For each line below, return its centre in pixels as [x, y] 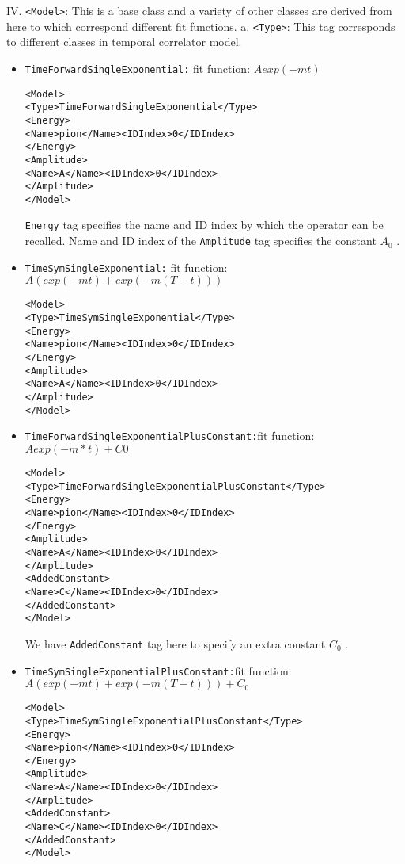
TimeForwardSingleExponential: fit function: [138, 68]
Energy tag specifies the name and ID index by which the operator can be [204, 225]
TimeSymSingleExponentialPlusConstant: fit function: [158, 670]
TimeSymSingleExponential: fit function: [126, 267]
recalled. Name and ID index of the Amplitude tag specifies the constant [201, 241]
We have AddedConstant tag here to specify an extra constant [175, 643]
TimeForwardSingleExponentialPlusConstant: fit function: [170, 436]
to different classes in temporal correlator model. [124, 42]
